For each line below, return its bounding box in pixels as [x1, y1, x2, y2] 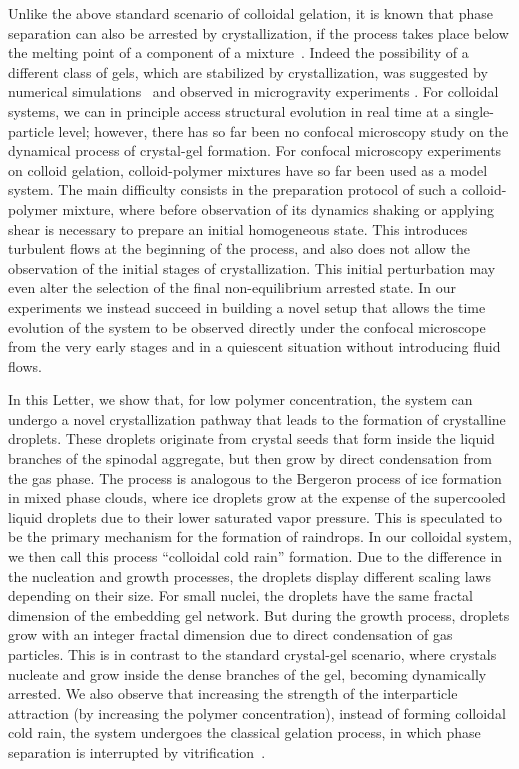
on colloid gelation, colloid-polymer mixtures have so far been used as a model [8, 159, 488, 180]
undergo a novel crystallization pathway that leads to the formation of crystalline [8, 408, 506, 429]
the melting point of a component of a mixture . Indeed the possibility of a [8, 42, 469, 63]
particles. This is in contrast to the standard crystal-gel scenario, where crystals [8, 644, 497, 664]
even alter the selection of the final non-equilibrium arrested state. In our [8, 277, 457, 298]
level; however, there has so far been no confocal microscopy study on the [58, 120, 509, 141]
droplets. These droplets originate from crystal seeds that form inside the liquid [8, 428, 495, 449]
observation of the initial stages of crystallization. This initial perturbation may [8, 257, 496, 278]
